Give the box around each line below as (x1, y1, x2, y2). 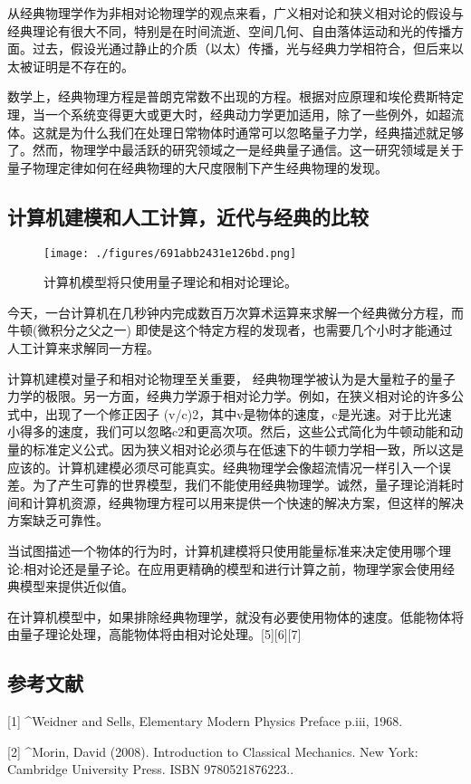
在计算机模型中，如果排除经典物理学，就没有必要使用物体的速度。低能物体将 (7, 607, 464, 626)
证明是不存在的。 (32, 56, 134, 75)
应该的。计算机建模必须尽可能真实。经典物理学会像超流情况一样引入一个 (7, 457, 438, 476)
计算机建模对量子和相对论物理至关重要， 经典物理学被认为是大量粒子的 (7, 368, 430, 387)
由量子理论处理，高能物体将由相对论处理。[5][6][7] (7, 625, 302, 644)
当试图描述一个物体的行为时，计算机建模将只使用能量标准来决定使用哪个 (7, 540, 438, 559)
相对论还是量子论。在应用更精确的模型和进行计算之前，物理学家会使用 (23, 559, 442, 578)
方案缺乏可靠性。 (7, 511, 109, 530)
